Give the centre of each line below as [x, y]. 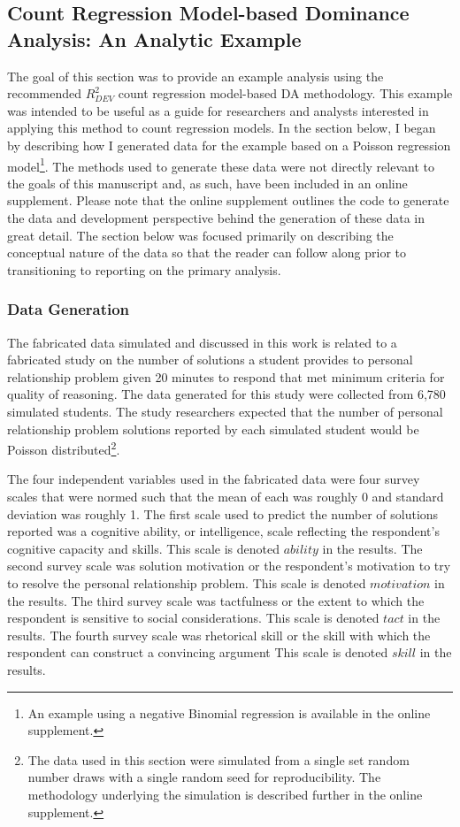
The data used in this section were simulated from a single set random [218, 759]
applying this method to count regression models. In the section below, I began [222, 128]
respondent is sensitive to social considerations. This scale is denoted [193, 618]
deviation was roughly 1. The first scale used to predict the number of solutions [223, 513]
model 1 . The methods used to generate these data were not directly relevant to [221, 165]
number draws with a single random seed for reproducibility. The [204, 777]
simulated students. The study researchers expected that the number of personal [225, 411]
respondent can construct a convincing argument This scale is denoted [198, 652]
